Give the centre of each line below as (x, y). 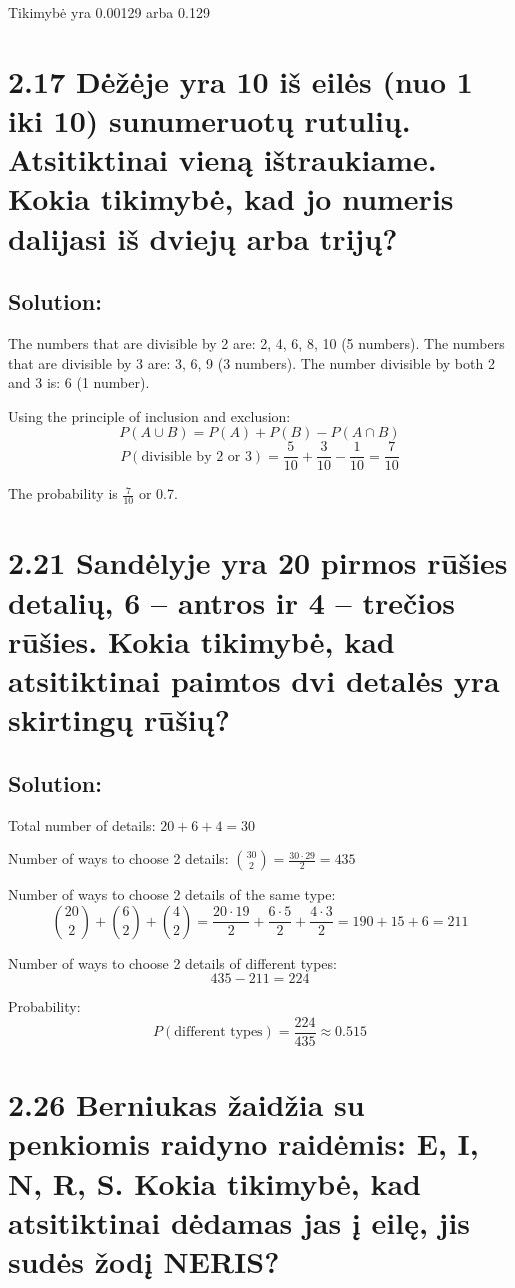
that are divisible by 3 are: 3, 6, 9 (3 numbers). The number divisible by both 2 (251, 362)
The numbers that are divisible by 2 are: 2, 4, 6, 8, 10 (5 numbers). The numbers (256, 342)
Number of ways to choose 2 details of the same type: (172, 894)
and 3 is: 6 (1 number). (79, 382)
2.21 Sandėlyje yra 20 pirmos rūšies (258, 562)
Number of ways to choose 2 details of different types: (172, 962)
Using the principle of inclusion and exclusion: (149, 415)
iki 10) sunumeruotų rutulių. (209, 119)
